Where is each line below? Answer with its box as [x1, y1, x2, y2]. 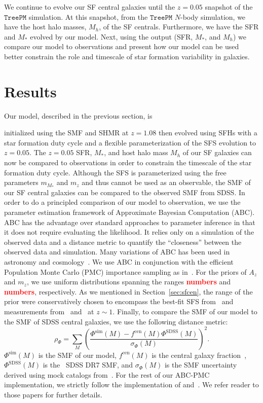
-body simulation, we [180, 11, 246, 22]
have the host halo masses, [4, 21, 87, 32]
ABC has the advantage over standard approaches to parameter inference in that [4, 216, 255, 227]
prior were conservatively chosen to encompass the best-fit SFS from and [4, 296, 234, 307]
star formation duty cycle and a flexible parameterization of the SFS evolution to [4, 137, 256, 148]
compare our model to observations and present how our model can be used [4, 41, 239, 52]
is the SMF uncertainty [164, 359, 237, 370]
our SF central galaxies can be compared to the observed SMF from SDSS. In [4, 187, 245, 197]
